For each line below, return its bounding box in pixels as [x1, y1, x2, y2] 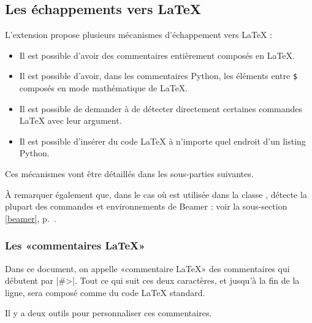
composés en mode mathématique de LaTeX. [19, 82, 188, 94]
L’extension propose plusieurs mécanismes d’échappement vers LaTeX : [5, 28, 273, 41]
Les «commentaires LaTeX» [5, 238, 145, 253]
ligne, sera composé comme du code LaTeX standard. [5, 286, 205, 298]
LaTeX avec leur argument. [19, 114, 122, 127]
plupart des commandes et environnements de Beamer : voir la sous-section [5, 200, 287, 213]
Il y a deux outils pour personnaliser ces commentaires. [5, 306, 212, 319]
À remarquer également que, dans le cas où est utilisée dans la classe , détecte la [5, 188, 307, 200]
